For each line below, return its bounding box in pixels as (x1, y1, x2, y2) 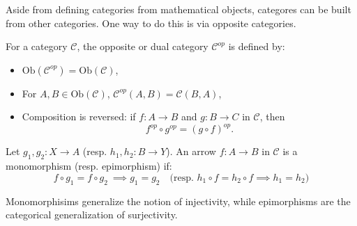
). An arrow (166, 144, 216, 159)
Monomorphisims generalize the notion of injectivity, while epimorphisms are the (6, 193, 351, 208)
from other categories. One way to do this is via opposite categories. (6, 15, 296, 30)
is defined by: (228, 39, 285, 54)
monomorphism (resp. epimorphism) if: (6, 159, 172, 173)
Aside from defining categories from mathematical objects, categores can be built (6, 2, 351, 16)
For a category (6, 39, 68, 54)
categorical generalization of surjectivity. (6, 207, 178, 222)
